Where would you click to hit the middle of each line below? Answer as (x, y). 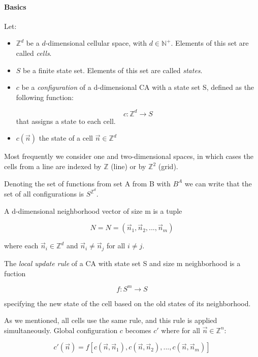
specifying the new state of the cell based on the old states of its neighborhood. (127, 303)
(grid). (168, 166)
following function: (45, 97)
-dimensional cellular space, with (96, 43)
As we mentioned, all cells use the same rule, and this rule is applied (111, 320)
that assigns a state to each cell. (66, 121)
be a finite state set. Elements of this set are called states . (113, 70)
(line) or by (128, 166)
